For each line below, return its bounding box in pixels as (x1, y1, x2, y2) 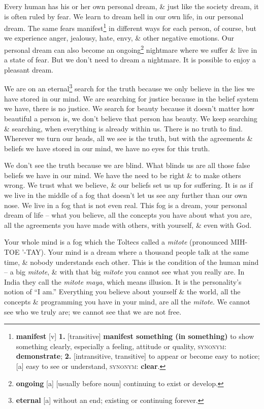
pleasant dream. (4, 64, 53, 75)
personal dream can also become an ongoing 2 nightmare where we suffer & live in (4, 43, 257, 55)
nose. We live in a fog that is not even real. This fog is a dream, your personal (4, 199, 247, 210)
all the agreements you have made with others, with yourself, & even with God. (4, 219, 252, 230)
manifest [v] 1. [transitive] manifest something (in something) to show (16, 331, 254, 342)
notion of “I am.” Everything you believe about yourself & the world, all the (4, 286, 241, 297)
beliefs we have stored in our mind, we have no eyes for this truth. (4, 143, 210, 153)
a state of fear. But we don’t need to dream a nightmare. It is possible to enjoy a (4, 54, 256, 65)
